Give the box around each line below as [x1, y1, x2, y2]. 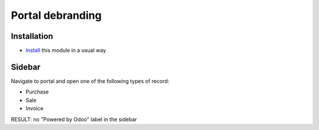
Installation [11, 31, 53, 41]
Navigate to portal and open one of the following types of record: [11, 77, 170, 85]
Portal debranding [11, 9, 102, 22]
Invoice [25, 105, 44, 112]
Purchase [25, 88, 49, 95]
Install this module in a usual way [25, 47, 106, 54]
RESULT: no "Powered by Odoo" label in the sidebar [11, 115, 137, 123]
